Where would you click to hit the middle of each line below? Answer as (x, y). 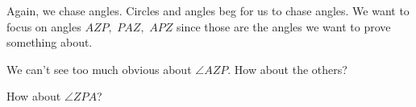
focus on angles (44, 26)
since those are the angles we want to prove (284, 26)
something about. (50, 42)
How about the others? (291, 69)
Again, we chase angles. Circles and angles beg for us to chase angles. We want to (208, 10)
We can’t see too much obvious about (99, 69)
